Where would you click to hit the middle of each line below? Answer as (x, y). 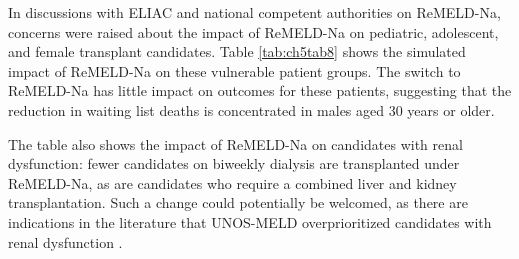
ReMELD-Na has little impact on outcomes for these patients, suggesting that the (260, 90)
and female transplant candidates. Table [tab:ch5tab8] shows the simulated (237, 51)
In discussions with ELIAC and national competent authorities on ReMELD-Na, (254, 12)
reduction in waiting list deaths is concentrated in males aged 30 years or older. (251, 109)
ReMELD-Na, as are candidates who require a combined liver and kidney (232, 182)
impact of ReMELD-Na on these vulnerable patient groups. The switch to (234, 70)
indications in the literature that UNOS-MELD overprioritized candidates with (250, 221)
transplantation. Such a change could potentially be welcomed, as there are (238, 202)
